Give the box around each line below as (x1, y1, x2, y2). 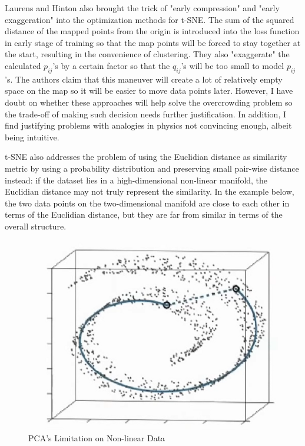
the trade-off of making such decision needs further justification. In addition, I (5, 107, 287, 120)
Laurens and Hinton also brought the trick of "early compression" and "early (5, 2, 280, 14)
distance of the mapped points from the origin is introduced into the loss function (5, 25, 300, 37)
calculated (5, 59, 41, 71)
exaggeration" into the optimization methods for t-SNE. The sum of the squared (5, 13, 294, 25)
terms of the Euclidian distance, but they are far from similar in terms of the (5, 208, 283, 221)
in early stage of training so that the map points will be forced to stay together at (5, 36, 301, 48)
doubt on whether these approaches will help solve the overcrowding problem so (5, 96, 293, 108)
